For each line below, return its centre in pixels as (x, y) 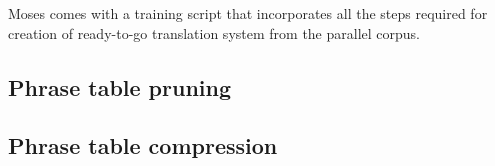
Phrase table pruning (120, 86)
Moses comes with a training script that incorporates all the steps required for (248, 13)
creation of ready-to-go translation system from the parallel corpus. (214, 32)
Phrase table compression (143, 145)
